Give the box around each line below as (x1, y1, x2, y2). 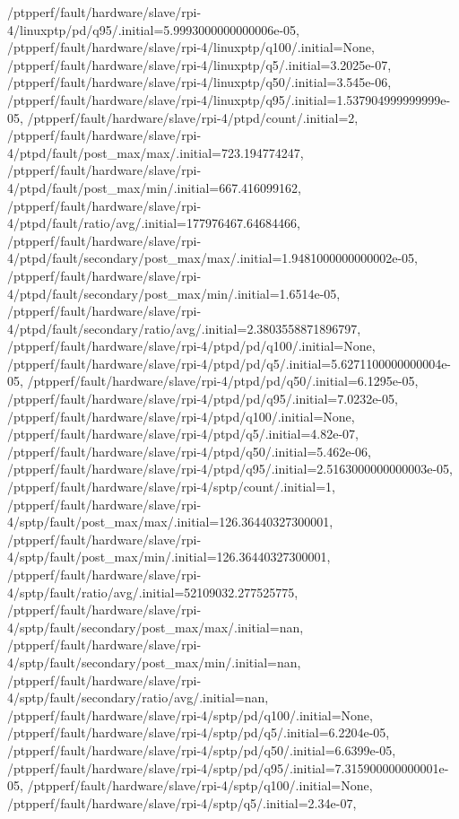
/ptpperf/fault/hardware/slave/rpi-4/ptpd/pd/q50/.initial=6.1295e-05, (27, 371, 419, 390)
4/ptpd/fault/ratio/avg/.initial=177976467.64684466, (7, 213, 300, 232)
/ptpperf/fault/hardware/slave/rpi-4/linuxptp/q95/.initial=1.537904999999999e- (7, 90, 451, 109)
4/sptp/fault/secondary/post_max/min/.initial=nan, (7, 652, 301, 671)
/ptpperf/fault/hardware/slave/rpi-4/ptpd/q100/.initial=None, (7, 406, 355, 425)
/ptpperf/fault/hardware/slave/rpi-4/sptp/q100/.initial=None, (27, 776, 373, 795)
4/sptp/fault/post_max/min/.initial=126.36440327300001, (7, 547, 331, 566)
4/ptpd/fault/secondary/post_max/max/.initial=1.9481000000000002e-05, (7, 248, 418, 267)
